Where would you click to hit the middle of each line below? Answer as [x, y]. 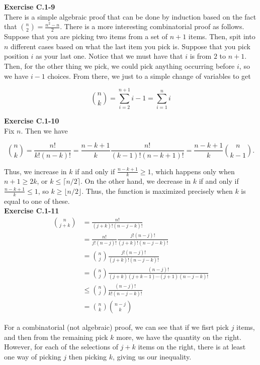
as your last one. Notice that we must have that [109, 56]
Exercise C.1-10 [32, 121]
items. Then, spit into [222, 36]
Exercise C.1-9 [30, 7]
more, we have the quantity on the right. [179, 337]
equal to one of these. [37, 201]
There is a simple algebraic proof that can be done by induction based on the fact [130, 16]
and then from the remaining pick [56, 337]
